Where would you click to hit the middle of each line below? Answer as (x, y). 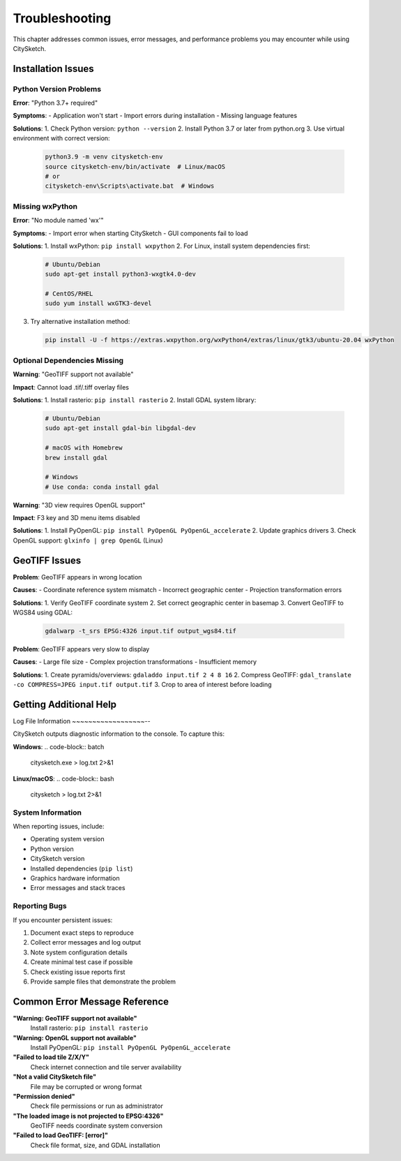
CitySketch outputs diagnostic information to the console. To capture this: (119, 734)
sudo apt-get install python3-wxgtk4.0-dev (121, 274)
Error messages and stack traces (78, 888)
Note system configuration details (79, 952)
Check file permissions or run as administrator (97, 1106)
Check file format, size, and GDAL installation (95, 1145)
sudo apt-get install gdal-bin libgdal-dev (121, 428)
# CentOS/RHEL (69, 294)
